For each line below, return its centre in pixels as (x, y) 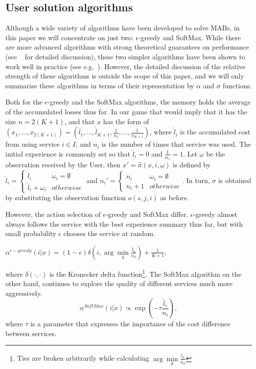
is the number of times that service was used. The (176, 144)
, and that (80, 121)
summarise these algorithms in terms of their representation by (100, 85)
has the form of (126, 121)
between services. (31, 333)
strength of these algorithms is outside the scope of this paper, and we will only (125, 76)
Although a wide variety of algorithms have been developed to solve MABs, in (123, 28)
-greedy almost (215, 214)
